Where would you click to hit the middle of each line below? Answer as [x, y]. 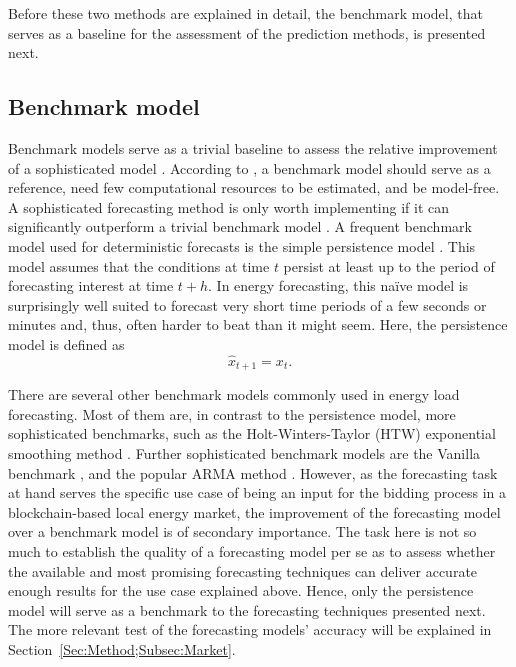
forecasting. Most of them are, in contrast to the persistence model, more [232, 413]
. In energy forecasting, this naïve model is [338, 285]
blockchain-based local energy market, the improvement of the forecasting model [254, 511]
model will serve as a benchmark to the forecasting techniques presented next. [247, 609]
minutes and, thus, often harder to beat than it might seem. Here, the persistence [258, 324]
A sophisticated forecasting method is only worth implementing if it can [228, 206]
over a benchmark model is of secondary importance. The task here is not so [242, 531]
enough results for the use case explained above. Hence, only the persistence [241, 590]
